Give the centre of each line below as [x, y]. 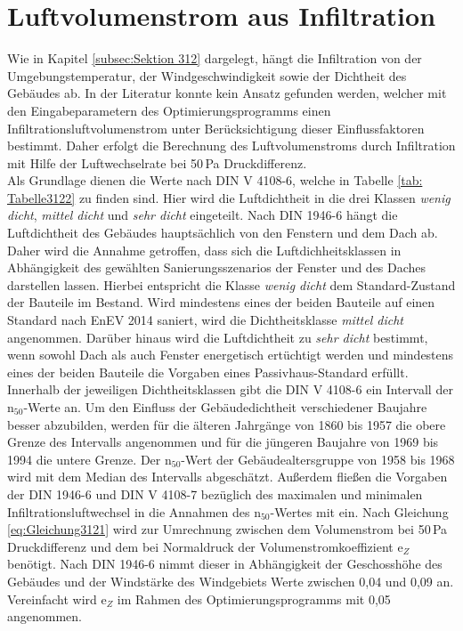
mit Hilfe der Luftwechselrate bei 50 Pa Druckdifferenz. [157, 162]
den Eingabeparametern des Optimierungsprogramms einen [169, 110]
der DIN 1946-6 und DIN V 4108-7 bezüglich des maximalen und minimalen [215, 493]
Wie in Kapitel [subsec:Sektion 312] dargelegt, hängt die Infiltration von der [215, 58]
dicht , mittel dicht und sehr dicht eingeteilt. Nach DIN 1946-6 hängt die [203, 215]
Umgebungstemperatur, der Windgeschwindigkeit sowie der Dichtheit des [207, 75]
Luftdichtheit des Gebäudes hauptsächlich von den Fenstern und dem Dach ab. [223, 233]
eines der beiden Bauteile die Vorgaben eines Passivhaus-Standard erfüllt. [208, 372]
